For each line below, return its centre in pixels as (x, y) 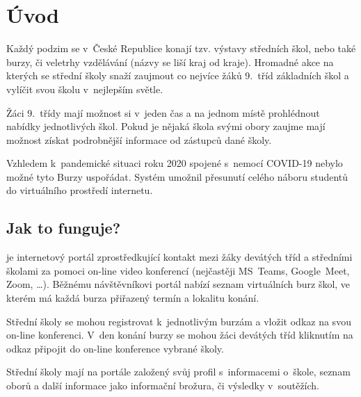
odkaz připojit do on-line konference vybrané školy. (115, 348)
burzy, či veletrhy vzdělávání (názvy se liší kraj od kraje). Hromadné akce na (170, 62)
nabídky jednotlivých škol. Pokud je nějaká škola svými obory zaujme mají (166, 126)
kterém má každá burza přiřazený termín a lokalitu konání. (133, 298)
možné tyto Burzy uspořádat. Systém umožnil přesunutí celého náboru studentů (177, 176)
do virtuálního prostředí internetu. (80, 190)
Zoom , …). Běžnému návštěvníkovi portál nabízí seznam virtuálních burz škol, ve (178, 284)
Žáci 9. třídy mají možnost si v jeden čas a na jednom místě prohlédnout (163, 112)
